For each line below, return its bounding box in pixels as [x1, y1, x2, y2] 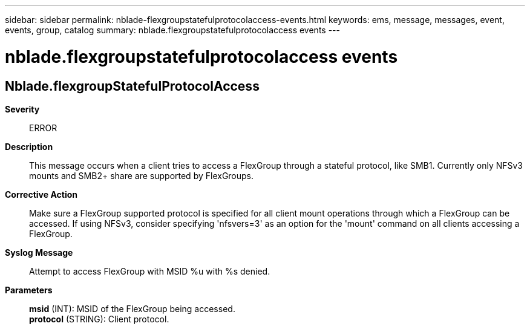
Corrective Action [5, 189, 77, 200]
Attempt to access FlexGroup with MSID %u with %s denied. [29, 265, 270, 276]
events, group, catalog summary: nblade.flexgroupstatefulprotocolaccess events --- [5, 25, 340, 35]
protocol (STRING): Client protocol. [29, 313, 169, 324]
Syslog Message [5, 247, 73, 258]
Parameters [5, 284, 53, 295]
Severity [5, 103, 40, 114]
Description [5, 141, 53, 152]
